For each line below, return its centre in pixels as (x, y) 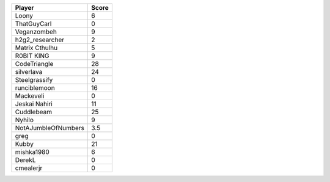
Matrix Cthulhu (36, 48)
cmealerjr (29, 168)
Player (24, 8)
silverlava (29, 72)
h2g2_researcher (40, 40)
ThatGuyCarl (33, 24)
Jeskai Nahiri (34, 104)
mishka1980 (32, 152)
